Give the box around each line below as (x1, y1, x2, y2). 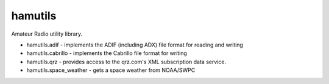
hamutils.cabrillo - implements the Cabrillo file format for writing (26, 50, 187, 57)
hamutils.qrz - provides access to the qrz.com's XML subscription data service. (26, 58, 227, 65)
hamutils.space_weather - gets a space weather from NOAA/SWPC (26, 66, 196, 74)
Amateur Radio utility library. (11, 30, 82, 37)
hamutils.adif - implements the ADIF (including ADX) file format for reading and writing (26, 41, 244, 48)
